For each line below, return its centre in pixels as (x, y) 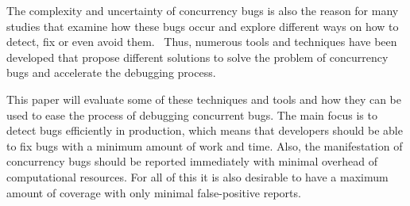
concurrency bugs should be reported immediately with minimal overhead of (192, 161)
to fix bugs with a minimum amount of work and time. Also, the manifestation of (205, 145)
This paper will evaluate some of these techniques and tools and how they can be (204, 99)
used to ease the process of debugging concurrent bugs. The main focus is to (192, 114)
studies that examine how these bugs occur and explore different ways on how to (203, 26)
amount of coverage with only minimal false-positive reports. (154, 192)
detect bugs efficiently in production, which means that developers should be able (205, 130)
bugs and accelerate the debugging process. (111, 72)
